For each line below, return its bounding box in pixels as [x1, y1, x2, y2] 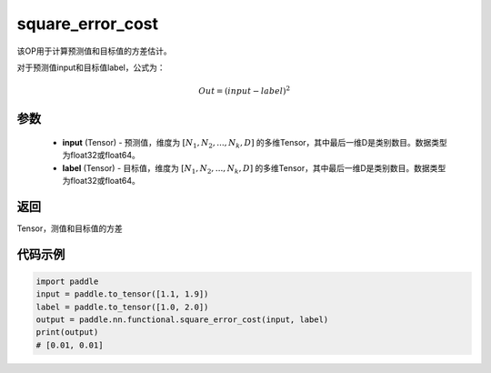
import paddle [35, 276, 99, 287]
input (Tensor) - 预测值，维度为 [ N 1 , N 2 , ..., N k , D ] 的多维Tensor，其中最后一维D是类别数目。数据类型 [62, 136, 447, 150]
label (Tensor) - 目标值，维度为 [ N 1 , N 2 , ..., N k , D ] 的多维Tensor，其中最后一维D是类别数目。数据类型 [62, 162, 446, 176]
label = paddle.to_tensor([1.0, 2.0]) [35, 301, 209, 312]
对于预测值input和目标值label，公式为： [16, 62, 165, 73]
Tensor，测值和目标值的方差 [16, 223, 123, 234]
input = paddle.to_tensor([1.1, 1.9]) [35, 289, 209, 299]
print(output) [35, 328, 99, 338]
